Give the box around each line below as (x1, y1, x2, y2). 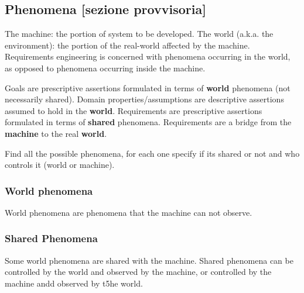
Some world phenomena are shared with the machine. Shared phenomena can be (5, 254, 293, 266)
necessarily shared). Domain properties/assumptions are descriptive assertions (5, 93, 284, 105)
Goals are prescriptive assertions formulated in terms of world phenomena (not (5, 81, 291, 94)
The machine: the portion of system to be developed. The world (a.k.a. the (5, 27, 274, 40)
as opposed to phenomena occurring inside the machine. (5, 61, 206, 74)
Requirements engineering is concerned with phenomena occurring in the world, (5, 50, 291, 63)
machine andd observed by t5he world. (5, 277, 143, 289)
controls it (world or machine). (5, 158, 115, 171)
